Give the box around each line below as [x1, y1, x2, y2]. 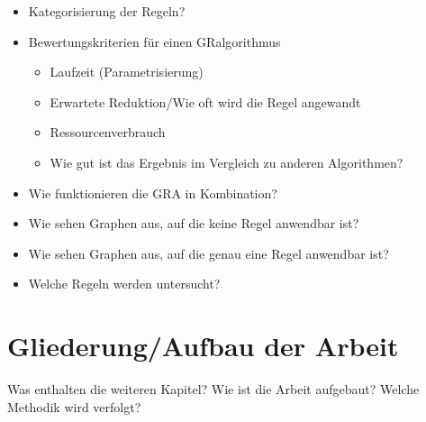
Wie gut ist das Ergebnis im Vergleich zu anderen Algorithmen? [50, 152, 403, 171]
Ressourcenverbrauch [50, 123, 166, 142]
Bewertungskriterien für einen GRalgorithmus [28, 32, 281, 50]
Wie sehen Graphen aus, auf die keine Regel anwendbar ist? [28, 214, 359, 233]
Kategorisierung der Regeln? [28, 2, 186, 20]
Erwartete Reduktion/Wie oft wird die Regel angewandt [50, 92, 361, 111]
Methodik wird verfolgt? [7, 397, 141, 416]
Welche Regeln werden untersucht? [28, 274, 221, 293]
